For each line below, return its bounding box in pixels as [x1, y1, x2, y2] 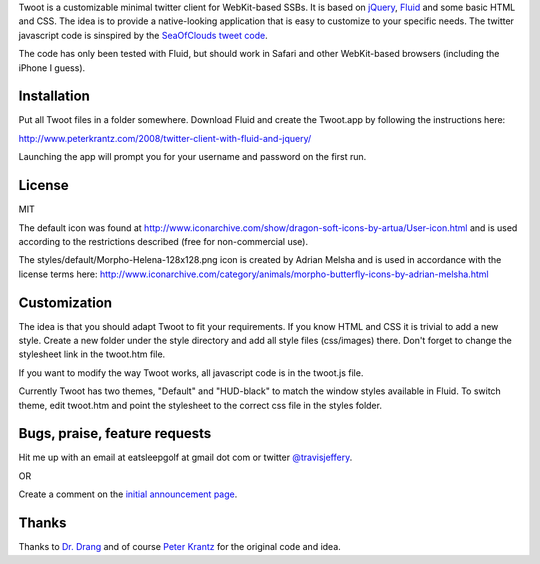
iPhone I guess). [18, 61, 86, 74]
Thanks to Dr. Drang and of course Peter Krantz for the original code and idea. [18, 541, 342, 553]
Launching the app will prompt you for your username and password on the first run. [18, 151, 367, 163]
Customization [18, 294, 113, 311]
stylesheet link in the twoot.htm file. [18, 348, 166, 360]
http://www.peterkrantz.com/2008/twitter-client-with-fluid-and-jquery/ [18, 132, 312, 144]
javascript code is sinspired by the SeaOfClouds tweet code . [18, 29, 269, 41]
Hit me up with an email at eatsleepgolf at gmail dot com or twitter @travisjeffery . [18, 451, 353, 464]
